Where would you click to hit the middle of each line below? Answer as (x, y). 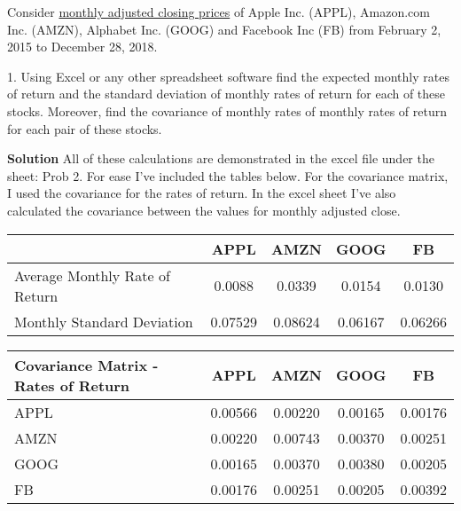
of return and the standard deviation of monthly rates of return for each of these (227, 94)
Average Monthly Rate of (92, 275)
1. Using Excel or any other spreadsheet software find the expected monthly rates (228, 76)
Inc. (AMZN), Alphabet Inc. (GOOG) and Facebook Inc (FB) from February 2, (224, 29)
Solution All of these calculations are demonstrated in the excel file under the (221, 158)
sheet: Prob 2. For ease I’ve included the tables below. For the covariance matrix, (228, 175)
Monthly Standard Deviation (104, 321)
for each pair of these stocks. (85, 128)
